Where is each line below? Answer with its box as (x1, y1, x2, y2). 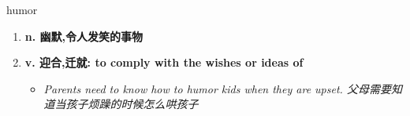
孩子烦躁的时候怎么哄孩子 (65, 96, 199, 112)
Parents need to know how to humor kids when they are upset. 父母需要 (43, 80, 391, 96)
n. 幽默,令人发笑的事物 (24, 27, 143, 44)
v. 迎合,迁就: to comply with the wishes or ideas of (24, 54, 304, 71)
